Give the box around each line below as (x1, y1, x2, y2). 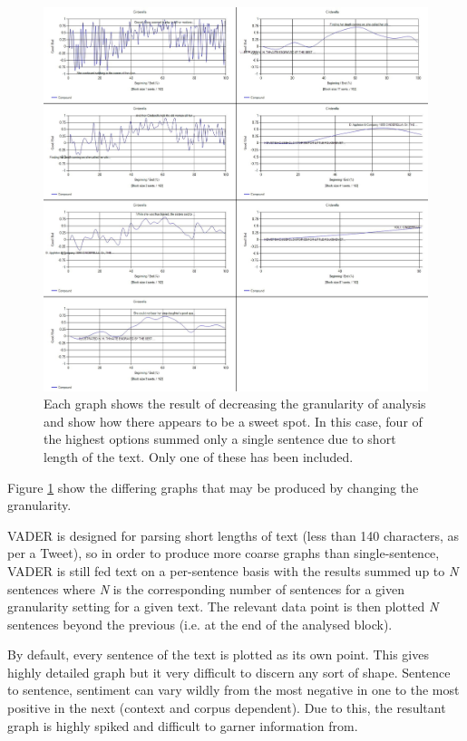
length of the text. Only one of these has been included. (44, 447, 354, 466)
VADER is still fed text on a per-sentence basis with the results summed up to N (7, 561, 459, 580)
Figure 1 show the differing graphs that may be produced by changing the (7, 477, 419, 496)
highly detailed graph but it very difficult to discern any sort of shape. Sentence (7, 662, 451, 681)
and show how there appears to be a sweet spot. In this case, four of (44, 411, 423, 430)
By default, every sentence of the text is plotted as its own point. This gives (7, 645, 429, 664)
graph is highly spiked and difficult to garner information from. (7, 716, 358, 735)
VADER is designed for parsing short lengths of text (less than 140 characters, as (7, 525, 460, 544)
